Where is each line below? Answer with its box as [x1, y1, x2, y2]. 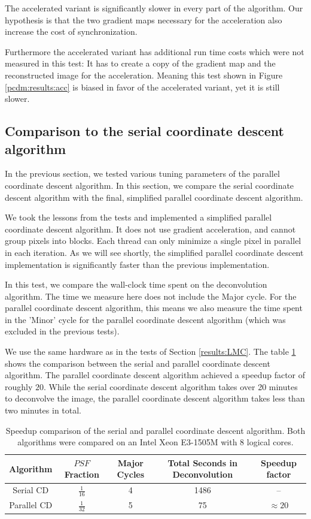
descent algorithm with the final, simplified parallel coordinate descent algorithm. [5, 191, 303, 203]
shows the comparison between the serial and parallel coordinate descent [5, 357, 270, 369]
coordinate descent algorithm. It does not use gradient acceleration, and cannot [5, 222, 296, 235]
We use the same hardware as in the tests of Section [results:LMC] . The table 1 [5, 345, 296, 358]
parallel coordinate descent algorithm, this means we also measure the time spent [5, 301, 303, 314]
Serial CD [13, 484, 49, 496]
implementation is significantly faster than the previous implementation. [5, 258, 270, 270]
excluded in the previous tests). [5, 325, 120, 337]
